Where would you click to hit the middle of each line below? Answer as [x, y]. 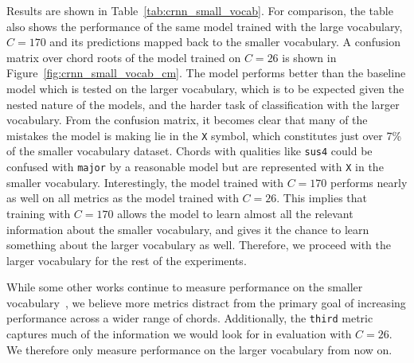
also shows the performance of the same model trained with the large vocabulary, [205, 26]
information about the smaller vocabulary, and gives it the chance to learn [188, 229]
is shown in [309, 57]
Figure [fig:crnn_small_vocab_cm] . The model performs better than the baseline [206, 73]
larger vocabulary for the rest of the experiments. [127, 260]
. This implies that [322, 198]
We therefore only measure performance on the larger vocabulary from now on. [199, 349]
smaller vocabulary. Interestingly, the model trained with [145, 182]
